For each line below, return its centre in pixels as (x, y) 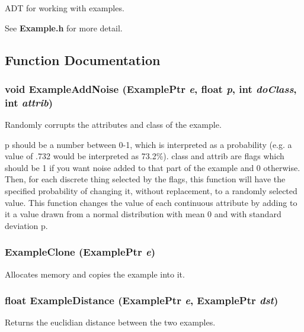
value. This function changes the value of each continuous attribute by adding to (151, 202)
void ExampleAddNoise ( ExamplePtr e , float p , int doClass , (151, 88)
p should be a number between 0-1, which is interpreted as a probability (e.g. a (148, 144)
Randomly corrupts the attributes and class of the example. (113, 125)
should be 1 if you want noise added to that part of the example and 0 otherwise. (153, 167)
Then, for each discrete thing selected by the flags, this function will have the (145, 179)
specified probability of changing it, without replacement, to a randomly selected (151, 191)
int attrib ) (29, 102)
